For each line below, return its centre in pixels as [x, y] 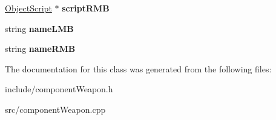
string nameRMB [40, 49]
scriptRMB [86, 8]
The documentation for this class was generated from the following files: [138, 68]
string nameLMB [39, 28]
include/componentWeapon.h [59, 89]
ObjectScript [28, 8]
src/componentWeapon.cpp [55, 109]
